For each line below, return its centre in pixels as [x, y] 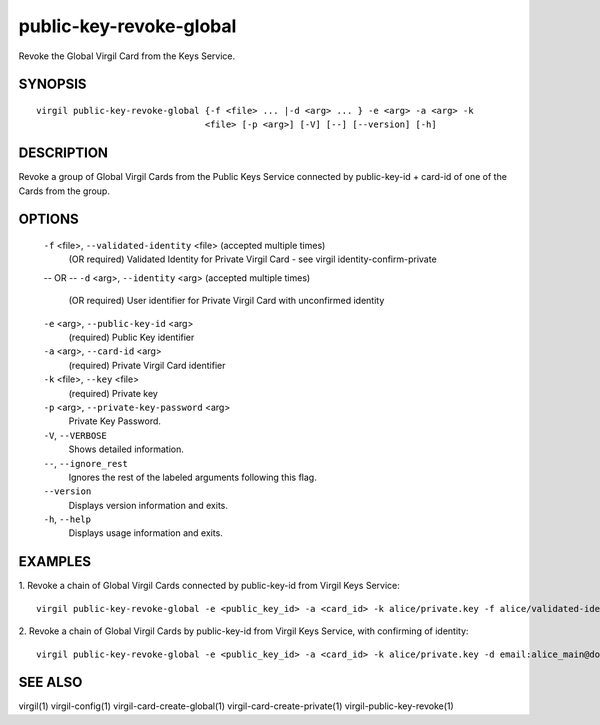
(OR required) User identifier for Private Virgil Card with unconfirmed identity [226, 301]
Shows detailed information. [126, 449]
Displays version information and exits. [148, 505]
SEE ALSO [50, 682]
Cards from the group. [64, 191]
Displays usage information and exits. [146, 533]
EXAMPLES [55, 561]
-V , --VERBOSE [75, 435]
